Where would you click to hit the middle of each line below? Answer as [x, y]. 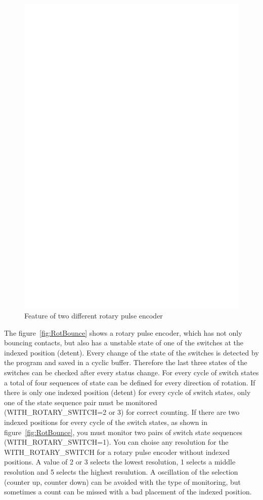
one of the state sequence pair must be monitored [81, 402]
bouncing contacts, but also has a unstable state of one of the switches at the [124, 343]
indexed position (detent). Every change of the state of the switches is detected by [131, 352]
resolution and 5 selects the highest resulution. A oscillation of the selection [121, 472]
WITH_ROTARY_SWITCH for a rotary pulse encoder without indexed [117, 452]
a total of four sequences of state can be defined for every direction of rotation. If [130, 382]
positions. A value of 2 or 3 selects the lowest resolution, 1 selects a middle [120, 462]
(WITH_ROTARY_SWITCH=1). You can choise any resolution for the [116, 442]
